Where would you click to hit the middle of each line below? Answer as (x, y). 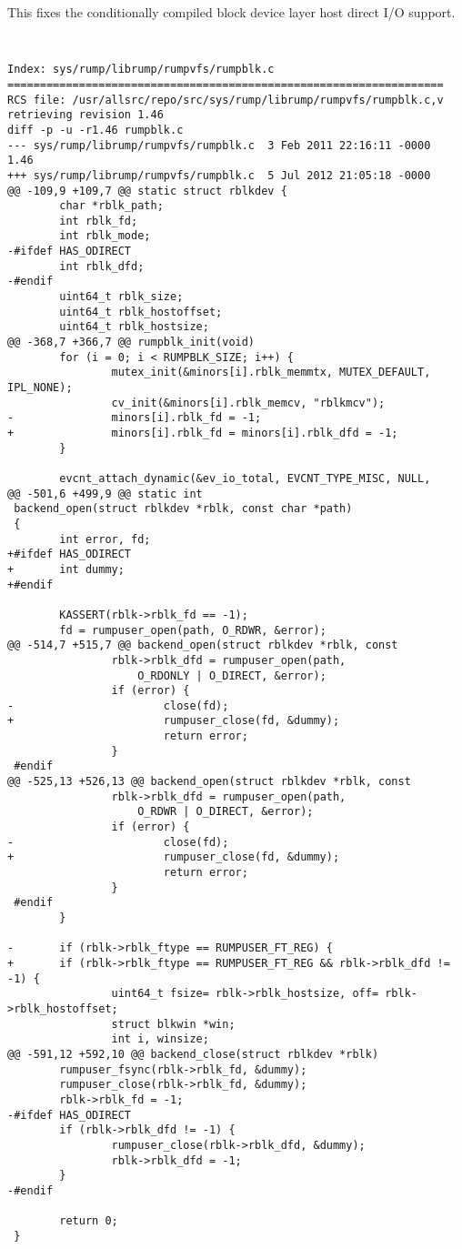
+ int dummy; (66, 569)
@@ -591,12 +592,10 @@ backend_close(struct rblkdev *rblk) (193, 1054)
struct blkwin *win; (173, 1024)
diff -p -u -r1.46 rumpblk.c (95, 130)
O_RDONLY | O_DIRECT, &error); (232, 675)
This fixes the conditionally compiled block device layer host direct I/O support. (231, 12)
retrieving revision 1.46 (85, 115)
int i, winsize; (160, 1039)
